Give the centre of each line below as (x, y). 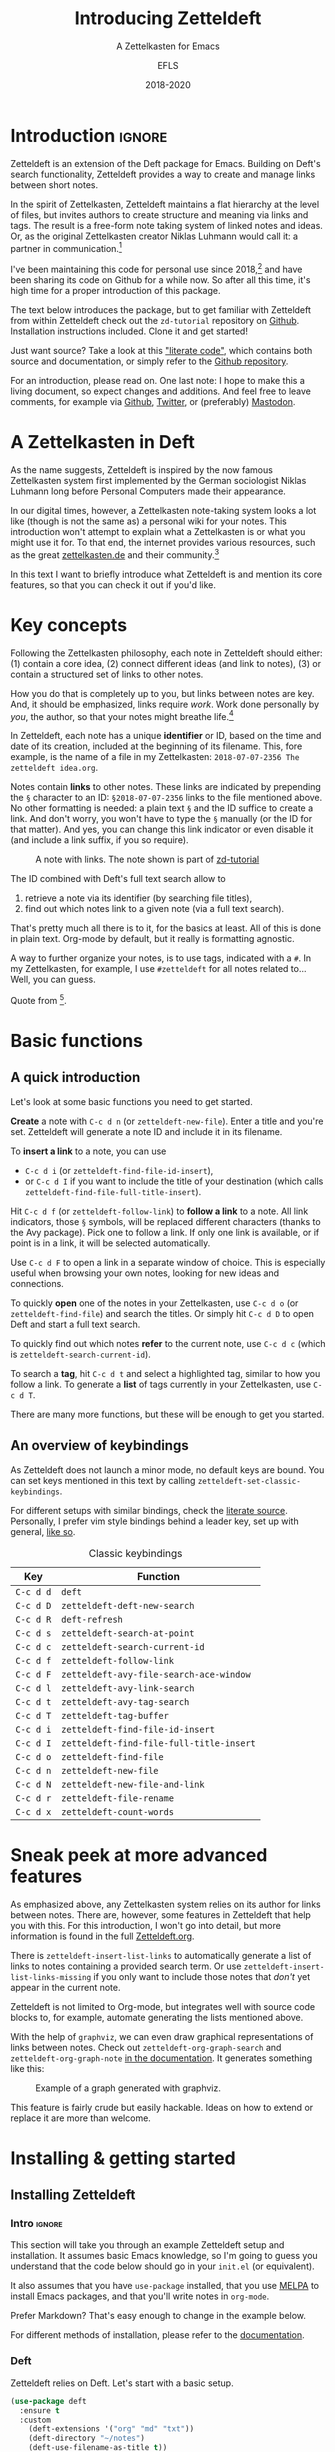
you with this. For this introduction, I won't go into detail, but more (146, 1925)
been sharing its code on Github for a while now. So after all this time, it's (160, 280)
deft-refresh (92, 1619)
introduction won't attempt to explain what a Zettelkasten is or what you (158, 531)
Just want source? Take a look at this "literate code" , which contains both (161, 350)
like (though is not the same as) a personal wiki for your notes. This (148, 521)
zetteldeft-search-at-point (128, 1633)
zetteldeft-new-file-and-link (133, 1784)
